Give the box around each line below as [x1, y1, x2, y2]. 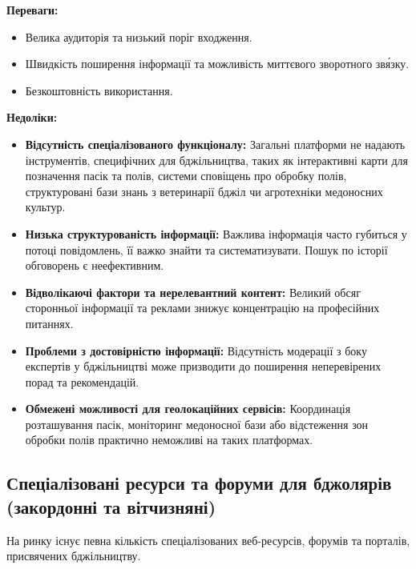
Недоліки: [6, 109, 58, 126]
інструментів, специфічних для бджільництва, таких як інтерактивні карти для [25, 151, 409, 168]
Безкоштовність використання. [25, 82, 173, 98]
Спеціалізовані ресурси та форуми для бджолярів [6, 471, 392, 495]
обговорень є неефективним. [25, 257, 164, 274]
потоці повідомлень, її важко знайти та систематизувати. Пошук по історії [25, 241, 388, 258]
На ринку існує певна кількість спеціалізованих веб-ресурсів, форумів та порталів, [6, 531, 410, 548]
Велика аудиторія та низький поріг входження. [25, 28, 252, 45]
